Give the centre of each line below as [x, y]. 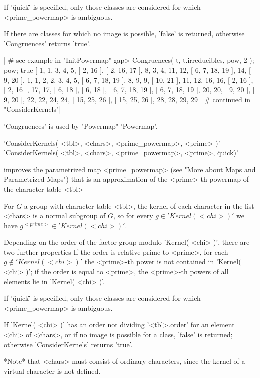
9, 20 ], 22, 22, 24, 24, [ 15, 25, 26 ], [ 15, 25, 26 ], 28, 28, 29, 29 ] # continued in [127, 99]
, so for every [133, 216]
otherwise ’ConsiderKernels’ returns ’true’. [68, 344]
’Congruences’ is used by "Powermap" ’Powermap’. [81, 125]
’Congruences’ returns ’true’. [47, 43]
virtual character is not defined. [52, 371]
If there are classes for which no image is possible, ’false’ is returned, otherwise [124, 33]
